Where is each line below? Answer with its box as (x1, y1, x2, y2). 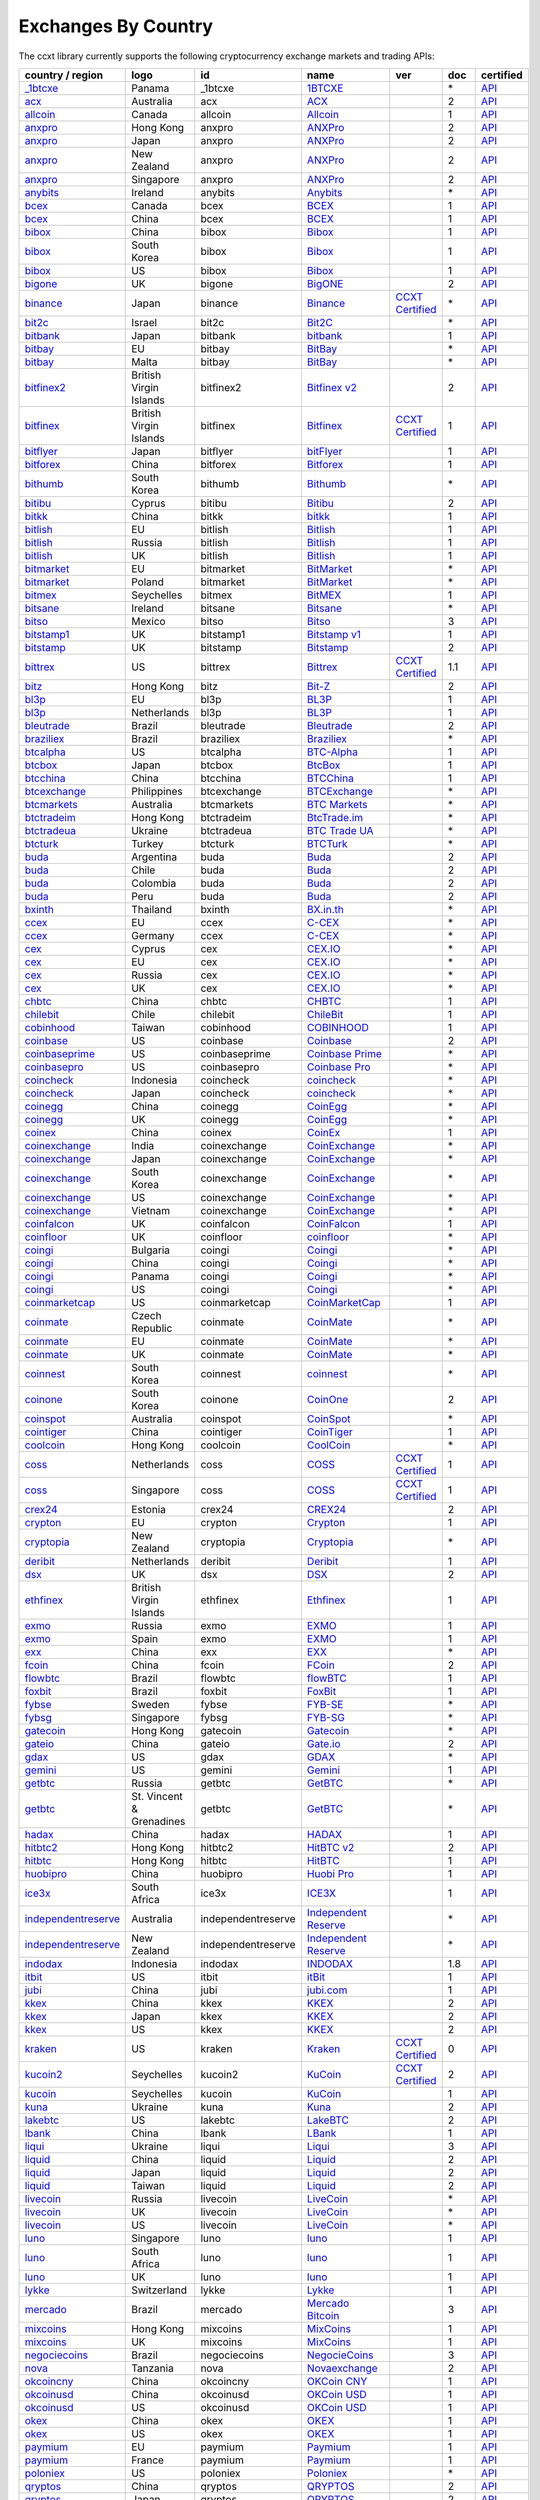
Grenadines (131, 1814, 186, 1828)
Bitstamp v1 (306, 627, 362, 641)
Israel (131, 315, 158, 329)
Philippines (131, 784, 184, 798)
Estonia (131, 1502, 167, 1516)
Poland (131, 575, 165, 589)
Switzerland (131, 2283, 187, 2297)
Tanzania (131, 2361, 174, 2375)
